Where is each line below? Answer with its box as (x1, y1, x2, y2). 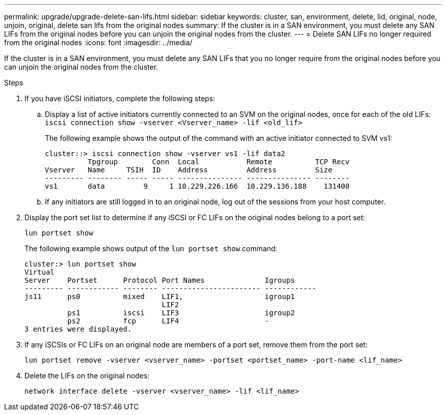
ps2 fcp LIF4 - (67, 317, 269, 325)
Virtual (24, 268, 55, 276)
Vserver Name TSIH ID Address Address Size (45, 166, 332, 174)
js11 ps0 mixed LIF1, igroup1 (24, 292, 295, 301)
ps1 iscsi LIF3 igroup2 (67, 309, 295, 317)
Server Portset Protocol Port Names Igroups (24, 276, 295, 284)
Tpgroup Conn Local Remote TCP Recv (88, 158, 350, 166)
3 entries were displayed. (24, 325, 132, 333)
